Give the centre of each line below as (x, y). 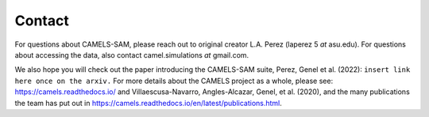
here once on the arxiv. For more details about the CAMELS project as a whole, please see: (174, 81)
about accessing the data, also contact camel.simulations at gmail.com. (132, 55)
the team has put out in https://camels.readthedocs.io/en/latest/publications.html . (148, 103)
